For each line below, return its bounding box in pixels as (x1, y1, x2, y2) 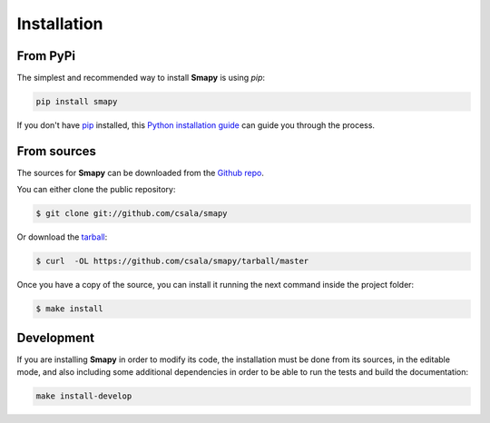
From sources (16, 143, 97, 159)
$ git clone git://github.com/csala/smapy (35, 209, 228, 219)
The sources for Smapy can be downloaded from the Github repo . (16, 167, 265, 178)
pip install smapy (35, 96, 118, 107)
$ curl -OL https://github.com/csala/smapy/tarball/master (35, 256, 309, 267)
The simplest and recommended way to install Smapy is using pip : (16, 73, 266, 84)
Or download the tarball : (16, 231, 108, 242)
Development (16, 330, 95, 345)
